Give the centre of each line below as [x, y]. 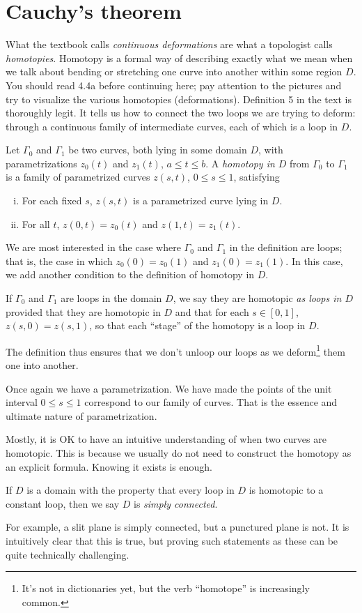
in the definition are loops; [286, 247]
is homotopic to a [286, 490]
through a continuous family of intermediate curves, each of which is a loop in [172, 126]
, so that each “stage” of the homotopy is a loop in [197, 325]
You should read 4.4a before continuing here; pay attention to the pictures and [174, 85]
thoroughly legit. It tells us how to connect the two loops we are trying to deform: [181, 113]
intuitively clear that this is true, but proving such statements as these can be [172, 540]
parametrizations [41, 163]
